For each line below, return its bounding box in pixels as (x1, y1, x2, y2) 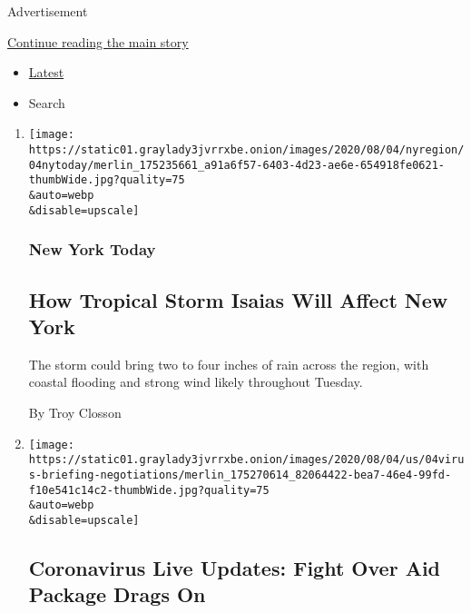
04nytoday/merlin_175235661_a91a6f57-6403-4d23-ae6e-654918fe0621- (28, 158, 445, 172)
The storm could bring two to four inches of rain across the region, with (28, 354, 429, 373)
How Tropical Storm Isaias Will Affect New (28, 285, 448, 313)
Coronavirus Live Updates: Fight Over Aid (28, 553, 441, 581)
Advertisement (7, 2, 88, 20)
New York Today (28, 238, 156, 261)
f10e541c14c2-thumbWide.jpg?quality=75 (28, 483, 270, 497)
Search (28, 93, 65, 112)
